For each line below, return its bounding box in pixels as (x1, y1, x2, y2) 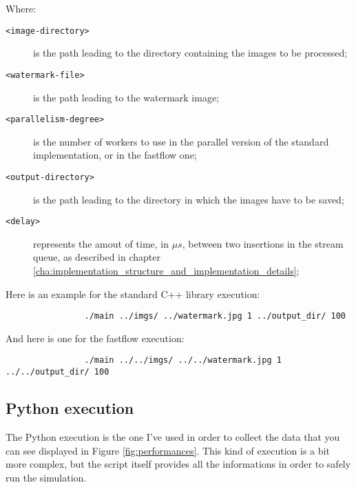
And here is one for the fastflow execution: (6, 330, 185, 345)
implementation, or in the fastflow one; (33, 148, 197, 162)
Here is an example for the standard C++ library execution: (6, 286, 260, 301)
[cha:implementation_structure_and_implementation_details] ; (33, 264, 300, 278)
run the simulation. (6, 470, 87, 484)
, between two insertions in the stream (182, 236, 344, 250)
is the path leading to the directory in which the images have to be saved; (33, 192, 344, 206)
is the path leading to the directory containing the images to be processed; (33, 46, 348, 60)
